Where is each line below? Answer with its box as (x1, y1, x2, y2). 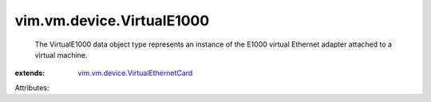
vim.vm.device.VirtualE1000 (14, 12, 210, 29)
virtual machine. (34, 50, 88, 59)
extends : (14, 68, 45, 78)
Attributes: (14, 83, 49, 93)
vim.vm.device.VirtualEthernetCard (77, 68, 193, 78)
